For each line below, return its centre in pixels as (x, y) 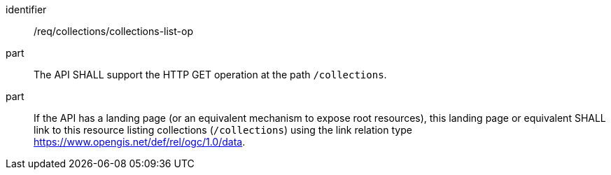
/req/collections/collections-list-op (113, 31)
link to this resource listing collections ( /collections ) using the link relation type (223, 130)
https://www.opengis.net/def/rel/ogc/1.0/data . (140, 142)
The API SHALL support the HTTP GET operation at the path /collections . (210, 75)
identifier (26, 9)
